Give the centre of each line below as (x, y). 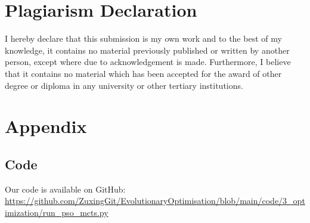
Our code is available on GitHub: (65, 189)
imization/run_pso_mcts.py (57, 212)
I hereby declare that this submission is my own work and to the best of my (143, 38)
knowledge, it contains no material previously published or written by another (147, 50)
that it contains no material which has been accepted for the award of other (143, 73)
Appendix (46, 126)
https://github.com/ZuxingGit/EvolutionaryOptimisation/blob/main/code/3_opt (155, 201)
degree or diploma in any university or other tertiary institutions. (124, 85)
